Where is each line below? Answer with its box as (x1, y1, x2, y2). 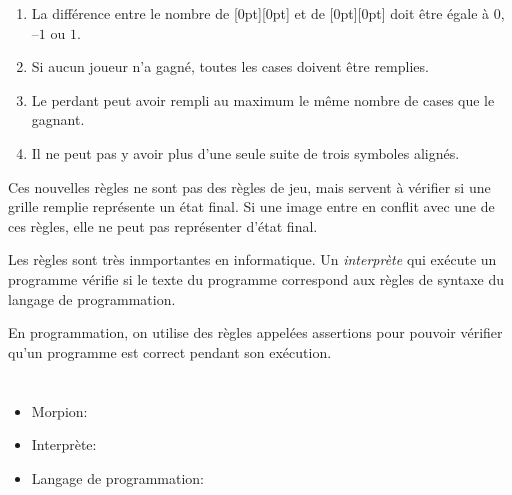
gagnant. (31, 109, 85, 130)
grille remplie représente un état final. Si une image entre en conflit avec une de (8, 196, 495, 217)
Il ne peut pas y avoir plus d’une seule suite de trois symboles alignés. (31, 142, 460, 163)
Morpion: (31, 400, 88, 421)
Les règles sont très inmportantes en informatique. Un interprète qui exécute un (8, 249, 497, 270)
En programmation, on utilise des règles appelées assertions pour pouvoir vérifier (8, 322, 503, 343)
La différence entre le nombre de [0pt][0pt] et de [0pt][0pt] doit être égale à (31, 3, 490, 23)
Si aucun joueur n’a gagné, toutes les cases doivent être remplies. (31, 56, 429, 77)
